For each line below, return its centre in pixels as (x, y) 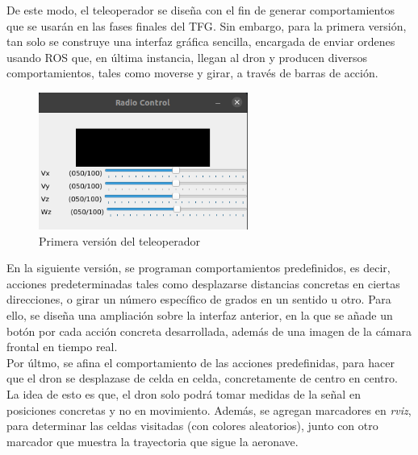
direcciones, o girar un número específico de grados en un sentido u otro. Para (199, 299)
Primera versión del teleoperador (119, 240)
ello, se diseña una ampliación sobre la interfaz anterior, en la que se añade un (200, 315)
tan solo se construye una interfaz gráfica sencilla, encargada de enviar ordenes (201, 41)
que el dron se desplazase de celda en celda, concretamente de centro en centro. (202, 378)
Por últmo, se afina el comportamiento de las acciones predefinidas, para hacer (201, 362)
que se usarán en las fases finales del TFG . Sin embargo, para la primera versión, (207, 25)
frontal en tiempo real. (62, 347)
